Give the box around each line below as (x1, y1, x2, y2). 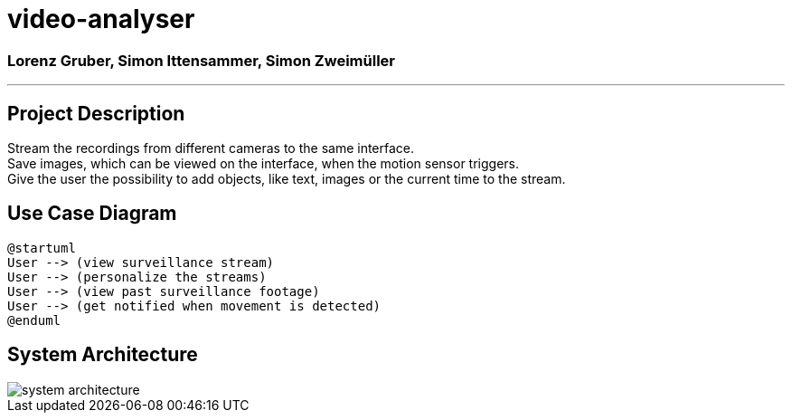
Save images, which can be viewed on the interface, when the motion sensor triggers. (7, 155, 520, 171)
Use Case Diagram (7, 202, 177, 225)
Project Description (7, 101, 185, 125)
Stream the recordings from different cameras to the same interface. (7, 139, 415, 156)
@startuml (7, 240, 76, 255)
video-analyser (7, 4, 195, 34)
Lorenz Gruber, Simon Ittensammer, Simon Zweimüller (7, 51, 395, 70)
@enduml (7, 312, 61, 328)
